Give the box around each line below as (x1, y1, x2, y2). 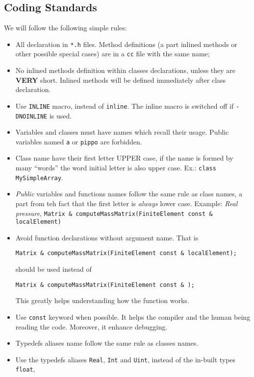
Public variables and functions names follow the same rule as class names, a (15, 188, 243, 199)
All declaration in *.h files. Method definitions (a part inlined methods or (15, 39, 237, 49)
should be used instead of (15, 264, 92, 274)
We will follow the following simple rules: (4, 23, 127, 33)
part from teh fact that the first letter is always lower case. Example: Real (15, 198, 238, 208)
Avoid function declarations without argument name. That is (15, 232, 199, 242)
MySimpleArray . (15, 172, 63, 182)
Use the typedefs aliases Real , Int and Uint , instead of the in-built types (15, 354, 236, 364)
